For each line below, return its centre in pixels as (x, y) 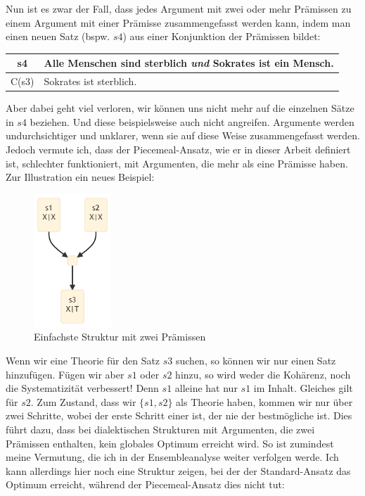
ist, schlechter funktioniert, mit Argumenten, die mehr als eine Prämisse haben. (177, 163)
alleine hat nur (206, 388)
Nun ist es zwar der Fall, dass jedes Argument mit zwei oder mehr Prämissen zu (179, 8)
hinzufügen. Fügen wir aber (65, 374)
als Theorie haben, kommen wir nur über (264, 401)
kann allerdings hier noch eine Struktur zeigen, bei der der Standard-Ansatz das (178, 470)
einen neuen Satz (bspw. (58, 36)
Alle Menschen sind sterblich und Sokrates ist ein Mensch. (189, 63)
